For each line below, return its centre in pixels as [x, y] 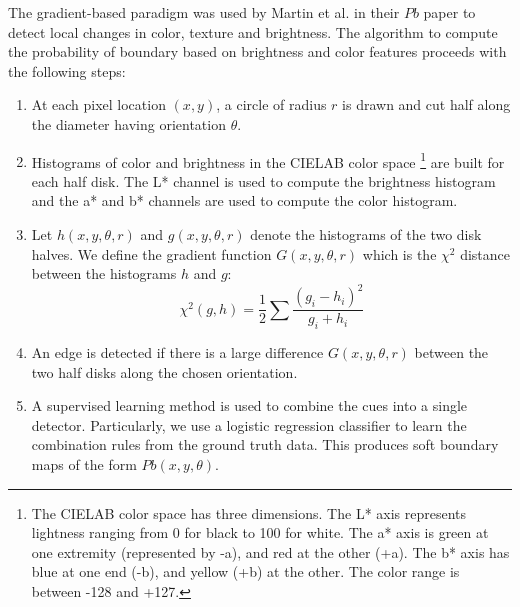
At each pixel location [98, 104]
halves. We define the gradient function [151, 253]
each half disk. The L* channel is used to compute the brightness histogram [263, 180]
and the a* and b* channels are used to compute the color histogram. [244, 200]
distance [485, 253]
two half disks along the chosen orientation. [164, 371]
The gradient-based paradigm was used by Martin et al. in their [204, 12]
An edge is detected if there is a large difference [177, 352]
